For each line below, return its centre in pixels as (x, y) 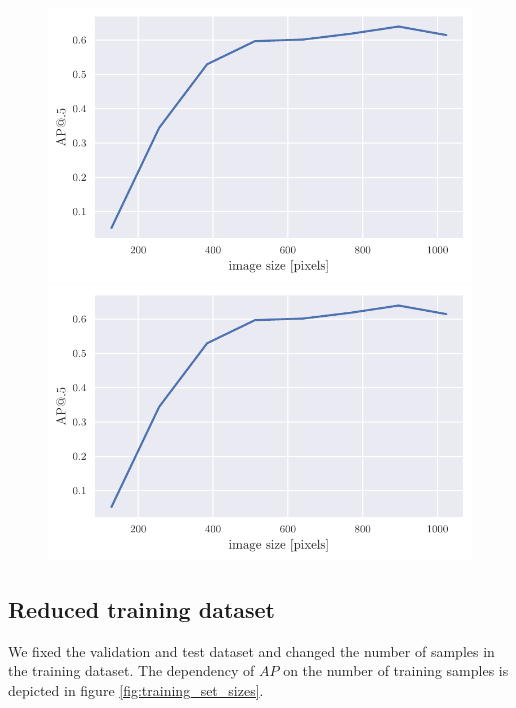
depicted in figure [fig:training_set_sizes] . (136, 690)
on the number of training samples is (396, 670)
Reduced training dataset (141, 609)
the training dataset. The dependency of (131, 670)
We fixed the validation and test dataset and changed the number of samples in (251, 650)
